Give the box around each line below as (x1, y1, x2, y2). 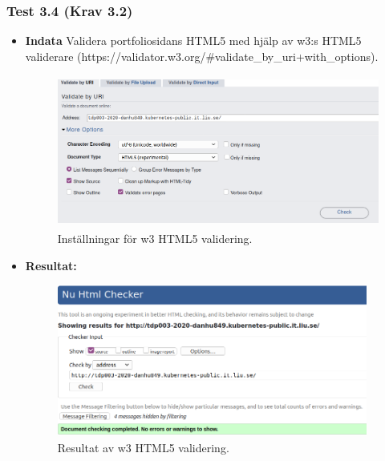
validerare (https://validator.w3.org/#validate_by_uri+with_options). (25, 47, 379, 64)
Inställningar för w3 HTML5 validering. (57, 229, 253, 246)
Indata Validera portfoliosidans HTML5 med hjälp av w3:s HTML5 (25, 32, 362, 49)
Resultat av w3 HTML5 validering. (57, 439, 229, 455)
